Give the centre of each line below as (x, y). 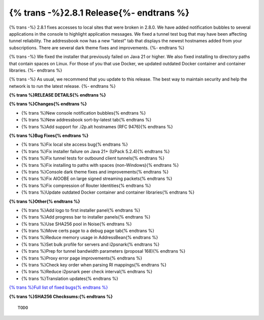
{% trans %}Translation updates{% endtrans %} (70, 279)
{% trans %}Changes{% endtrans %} (48, 104)
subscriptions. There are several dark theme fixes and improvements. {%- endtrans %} (97, 48)
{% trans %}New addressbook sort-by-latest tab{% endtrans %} (86, 120)
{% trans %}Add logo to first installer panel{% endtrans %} (81, 210)
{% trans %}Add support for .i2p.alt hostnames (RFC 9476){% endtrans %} (97, 126)
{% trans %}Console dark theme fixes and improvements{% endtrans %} (95, 172)
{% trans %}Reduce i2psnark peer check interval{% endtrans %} (87, 272)
